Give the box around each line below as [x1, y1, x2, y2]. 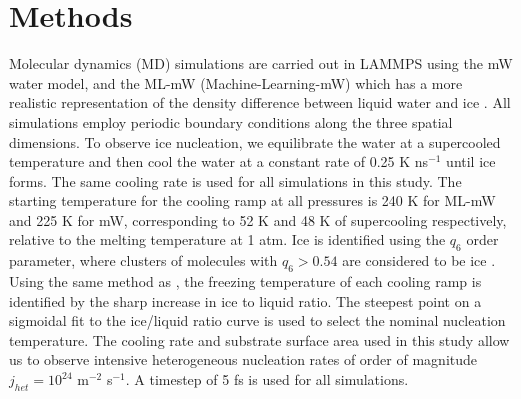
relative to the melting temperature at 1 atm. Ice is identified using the [9, 229, 446, 250]
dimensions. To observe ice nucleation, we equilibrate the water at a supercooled [9, 131, 501, 152]
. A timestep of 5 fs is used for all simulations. [125, 369, 409, 390]
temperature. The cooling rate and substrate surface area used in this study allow [9, 329, 510, 350]
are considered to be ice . [342, 250, 496, 271]
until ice [446, 151, 496, 172]
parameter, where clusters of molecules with [9, 250, 278, 271]
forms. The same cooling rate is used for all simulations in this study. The [9, 170, 462, 191]
